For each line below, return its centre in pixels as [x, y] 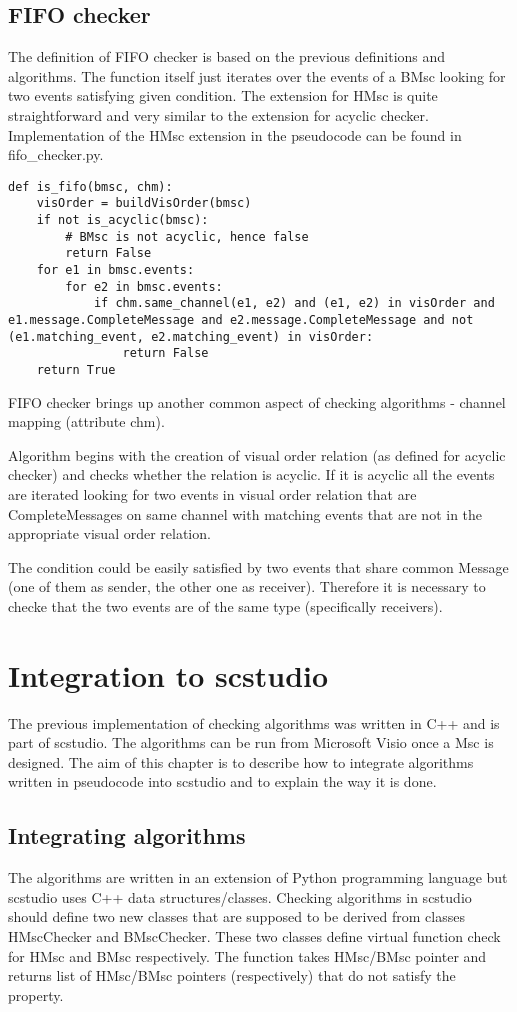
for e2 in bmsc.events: [144, 286]
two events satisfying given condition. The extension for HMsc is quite [223, 95]
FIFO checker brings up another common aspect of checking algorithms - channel [257, 401]
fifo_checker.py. [56, 154]
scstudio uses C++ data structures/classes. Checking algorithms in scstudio [240, 896]
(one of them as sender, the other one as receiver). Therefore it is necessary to [247, 586]
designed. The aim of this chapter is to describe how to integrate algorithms [241, 761]
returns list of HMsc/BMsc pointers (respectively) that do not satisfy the [232, 975]
